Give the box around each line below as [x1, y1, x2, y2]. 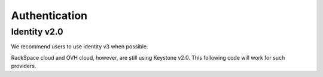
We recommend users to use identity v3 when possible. [11, 43, 149, 50]
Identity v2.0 [11, 26, 63, 37]
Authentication [11, 9, 88, 22]
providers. [11, 63, 36, 70]
